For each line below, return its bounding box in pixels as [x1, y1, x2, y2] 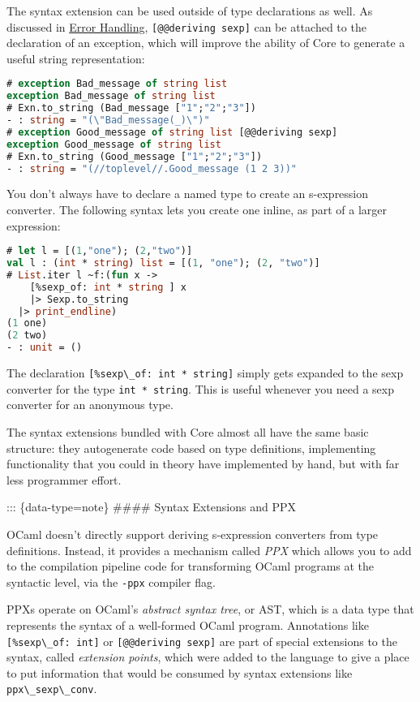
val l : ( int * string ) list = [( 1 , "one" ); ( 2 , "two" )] [6, 257, 320, 269]
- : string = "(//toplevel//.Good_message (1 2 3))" [6, 162, 297, 174]
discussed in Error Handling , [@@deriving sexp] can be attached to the [6, 18, 366, 35]
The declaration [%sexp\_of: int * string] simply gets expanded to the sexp [6, 364, 404, 381]
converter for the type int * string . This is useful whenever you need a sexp [6, 380, 394, 397]
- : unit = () [6, 342, 83, 354]
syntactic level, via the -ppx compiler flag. [6, 573, 216, 590]
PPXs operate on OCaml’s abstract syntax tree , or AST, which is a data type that [6, 601, 414, 618]
